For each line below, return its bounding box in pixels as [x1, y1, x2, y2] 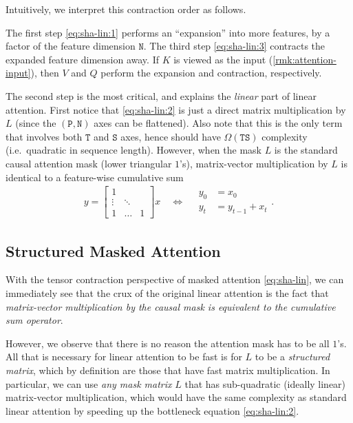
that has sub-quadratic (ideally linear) [184, 376, 346, 391]
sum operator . [6, 313, 63, 327]
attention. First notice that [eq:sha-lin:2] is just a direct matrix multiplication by [6, 102, 346, 116]
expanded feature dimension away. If [6, 52, 159, 66]
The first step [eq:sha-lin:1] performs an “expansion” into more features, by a [6, 25, 330, 39]
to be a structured [255, 349, 330, 364]
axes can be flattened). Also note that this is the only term [94, 116, 343, 130]
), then [30, 65, 59, 80]
